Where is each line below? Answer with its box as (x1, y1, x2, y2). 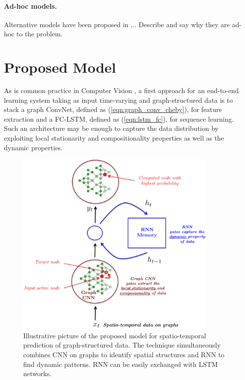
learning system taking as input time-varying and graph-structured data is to (4, 95, 233, 105)
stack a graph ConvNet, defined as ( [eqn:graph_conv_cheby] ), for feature (4, 104, 222, 114)
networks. (23, 368, 52, 379)
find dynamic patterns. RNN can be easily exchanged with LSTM (23, 359, 218, 369)
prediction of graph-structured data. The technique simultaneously (23, 340, 221, 350)
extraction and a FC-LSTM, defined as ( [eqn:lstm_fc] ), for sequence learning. (4, 113, 234, 124)
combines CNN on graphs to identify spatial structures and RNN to (23, 349, 225, 359)
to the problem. (16, 29, 62, 39)
